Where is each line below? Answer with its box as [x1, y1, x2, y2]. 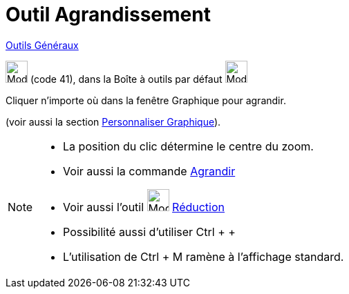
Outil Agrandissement [6, 3, 211, 26]
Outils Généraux [6, 39, 79, 51]
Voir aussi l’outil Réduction [63, 199, 225, 214]
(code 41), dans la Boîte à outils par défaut [30, 72, 223, 85]
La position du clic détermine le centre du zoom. [63, 139, 314, 153]
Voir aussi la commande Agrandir [63, 164, 236, 178]
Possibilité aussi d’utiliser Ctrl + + [63, 224, 236, 239]
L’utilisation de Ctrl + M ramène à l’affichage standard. [63, 249, 344, 264]
